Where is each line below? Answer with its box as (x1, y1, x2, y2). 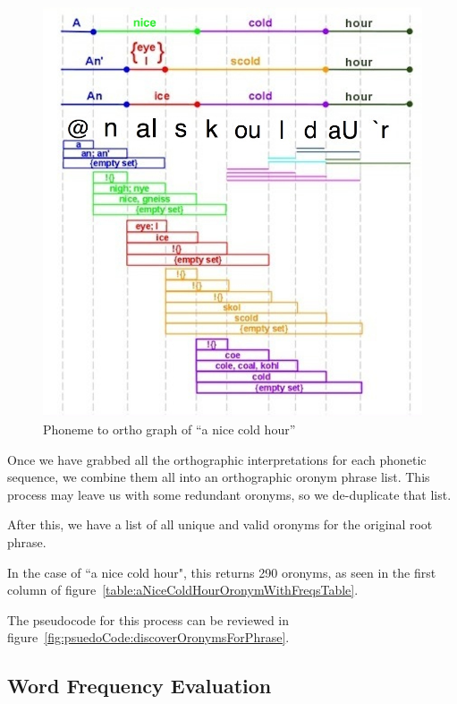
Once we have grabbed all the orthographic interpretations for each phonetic (7, 450, 427, 468)
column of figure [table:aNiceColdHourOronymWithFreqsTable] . (7, 580, 359, 599)
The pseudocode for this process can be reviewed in (7, 610, 290, 629)
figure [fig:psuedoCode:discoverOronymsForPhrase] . (7, 628, 290, 647)
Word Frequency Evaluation (7, 672, 272, 700)
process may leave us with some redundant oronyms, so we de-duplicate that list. (7, 485, 452, 503)
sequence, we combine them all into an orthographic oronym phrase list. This (7, 468, 430, 486)
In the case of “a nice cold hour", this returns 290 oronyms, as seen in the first (7, 562, 436, 581)
